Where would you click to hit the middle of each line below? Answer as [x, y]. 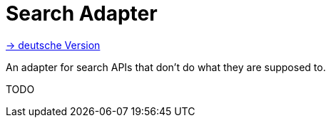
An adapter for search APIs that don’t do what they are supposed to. [166, 67]
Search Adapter [82, 14]
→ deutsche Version [53, 45]
